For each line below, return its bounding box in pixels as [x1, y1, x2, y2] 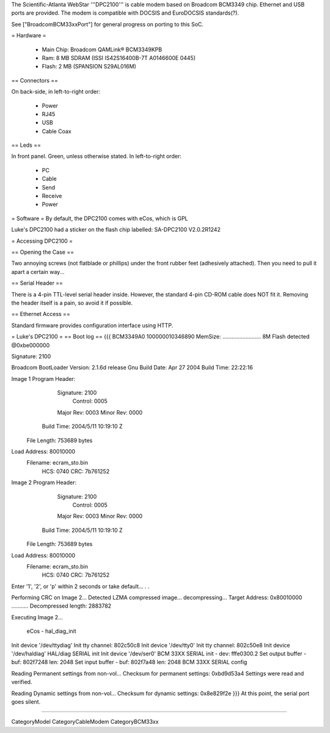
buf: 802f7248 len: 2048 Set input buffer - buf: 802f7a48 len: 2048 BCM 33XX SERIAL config [11, 658, 248, 666]
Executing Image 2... [11, 613, 64, 621]
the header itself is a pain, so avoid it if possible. [11, 299, 133, 306]
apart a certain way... [11, 268, 65, 275]
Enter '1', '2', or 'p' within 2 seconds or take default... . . [11, 583, 150, 590]
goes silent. [11, 698, 41, 705]
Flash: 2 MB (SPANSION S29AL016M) [42, 63, 137, 70]
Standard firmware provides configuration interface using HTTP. [11, 322, 174, 329]
